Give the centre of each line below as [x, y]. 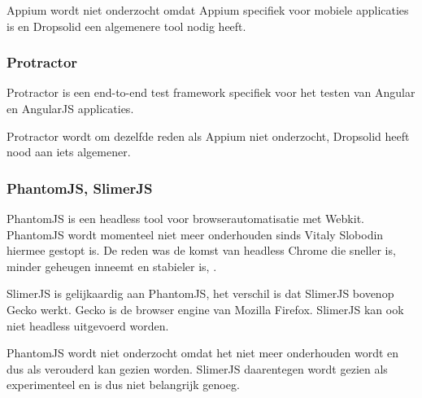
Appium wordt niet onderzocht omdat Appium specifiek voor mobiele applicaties [208, 10]
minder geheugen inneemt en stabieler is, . [112, 266]
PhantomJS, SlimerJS [80, 188]
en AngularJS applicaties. [70, 108]
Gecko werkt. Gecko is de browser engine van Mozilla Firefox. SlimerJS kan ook [205, 309]
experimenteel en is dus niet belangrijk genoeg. [123, 385]
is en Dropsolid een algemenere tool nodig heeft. [126, 26]
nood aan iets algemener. [69, 152]
